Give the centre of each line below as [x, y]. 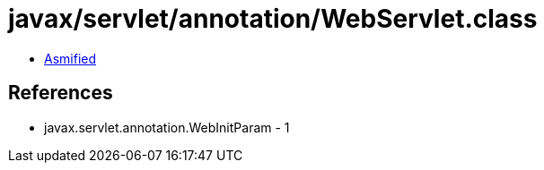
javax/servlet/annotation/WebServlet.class [273, 19]
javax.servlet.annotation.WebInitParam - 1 [167, 127]
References [61, 93]
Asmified [70, 58]
